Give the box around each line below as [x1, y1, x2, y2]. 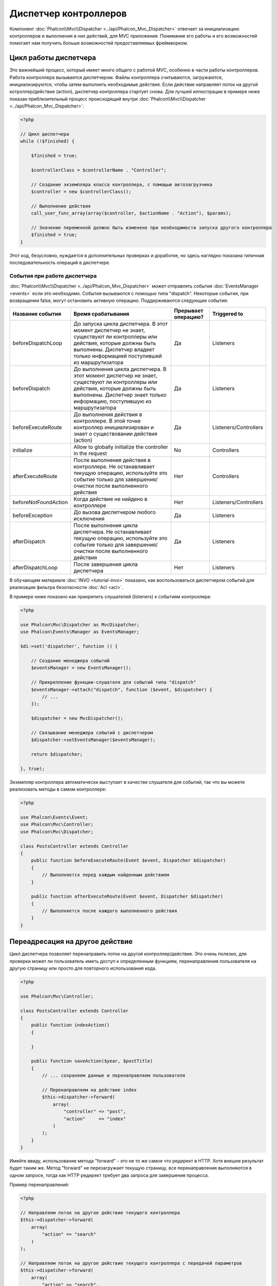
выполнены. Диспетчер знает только [73, 391, 167, 398]
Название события [12, 310, 62, 317]
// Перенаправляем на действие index [42, 1087, 137, 1093]
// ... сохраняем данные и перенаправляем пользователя [42, 1073, 186, 1079]
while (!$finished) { [20, 138, 75, 144]
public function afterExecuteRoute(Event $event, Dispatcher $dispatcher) [31, 894, 223, 900]
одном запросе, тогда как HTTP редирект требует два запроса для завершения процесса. [9, 1172, 209, 1178]
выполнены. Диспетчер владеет [73, 346, 155, 353]
